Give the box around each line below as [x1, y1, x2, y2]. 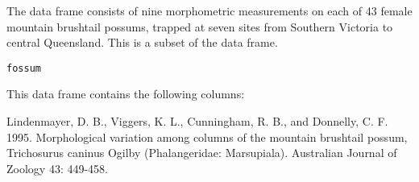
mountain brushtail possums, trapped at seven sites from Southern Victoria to [6, 18, 393, 35]
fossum [6, 62, 41, 74]
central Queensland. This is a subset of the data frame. [6, 34, 278, 51]
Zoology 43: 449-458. [6, 159, 108, 176]
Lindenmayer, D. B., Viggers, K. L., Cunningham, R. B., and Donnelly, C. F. [6, 113, 388, 130]
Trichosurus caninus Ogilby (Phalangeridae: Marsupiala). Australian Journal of [6, 144, 397, 161]
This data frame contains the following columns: [6, 85, 245, 102]
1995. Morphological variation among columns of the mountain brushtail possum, [6, 128, 408, 145]
